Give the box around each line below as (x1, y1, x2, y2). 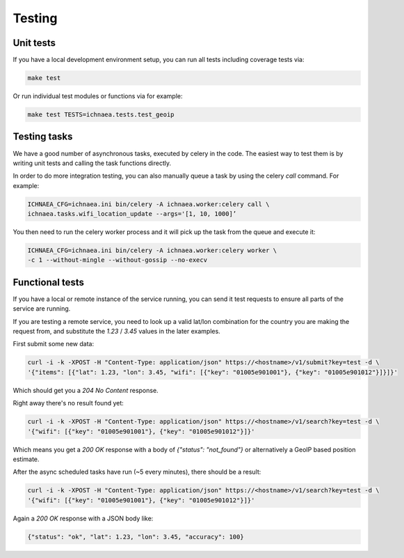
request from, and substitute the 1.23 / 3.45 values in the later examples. (13, 327, 220, 336)
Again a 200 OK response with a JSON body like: (13, 514, 154, 522)
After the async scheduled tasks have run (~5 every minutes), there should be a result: (13, 467, 261, 476)
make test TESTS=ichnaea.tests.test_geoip (27, 111, 175, 118)
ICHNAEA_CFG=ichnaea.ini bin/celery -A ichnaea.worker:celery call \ (27, 200, 270, 208)
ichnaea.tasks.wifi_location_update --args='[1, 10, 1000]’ (27, 210, 237, 218)
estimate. (13, 455, 40, 463)
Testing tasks (13, 131, 73, 143)
